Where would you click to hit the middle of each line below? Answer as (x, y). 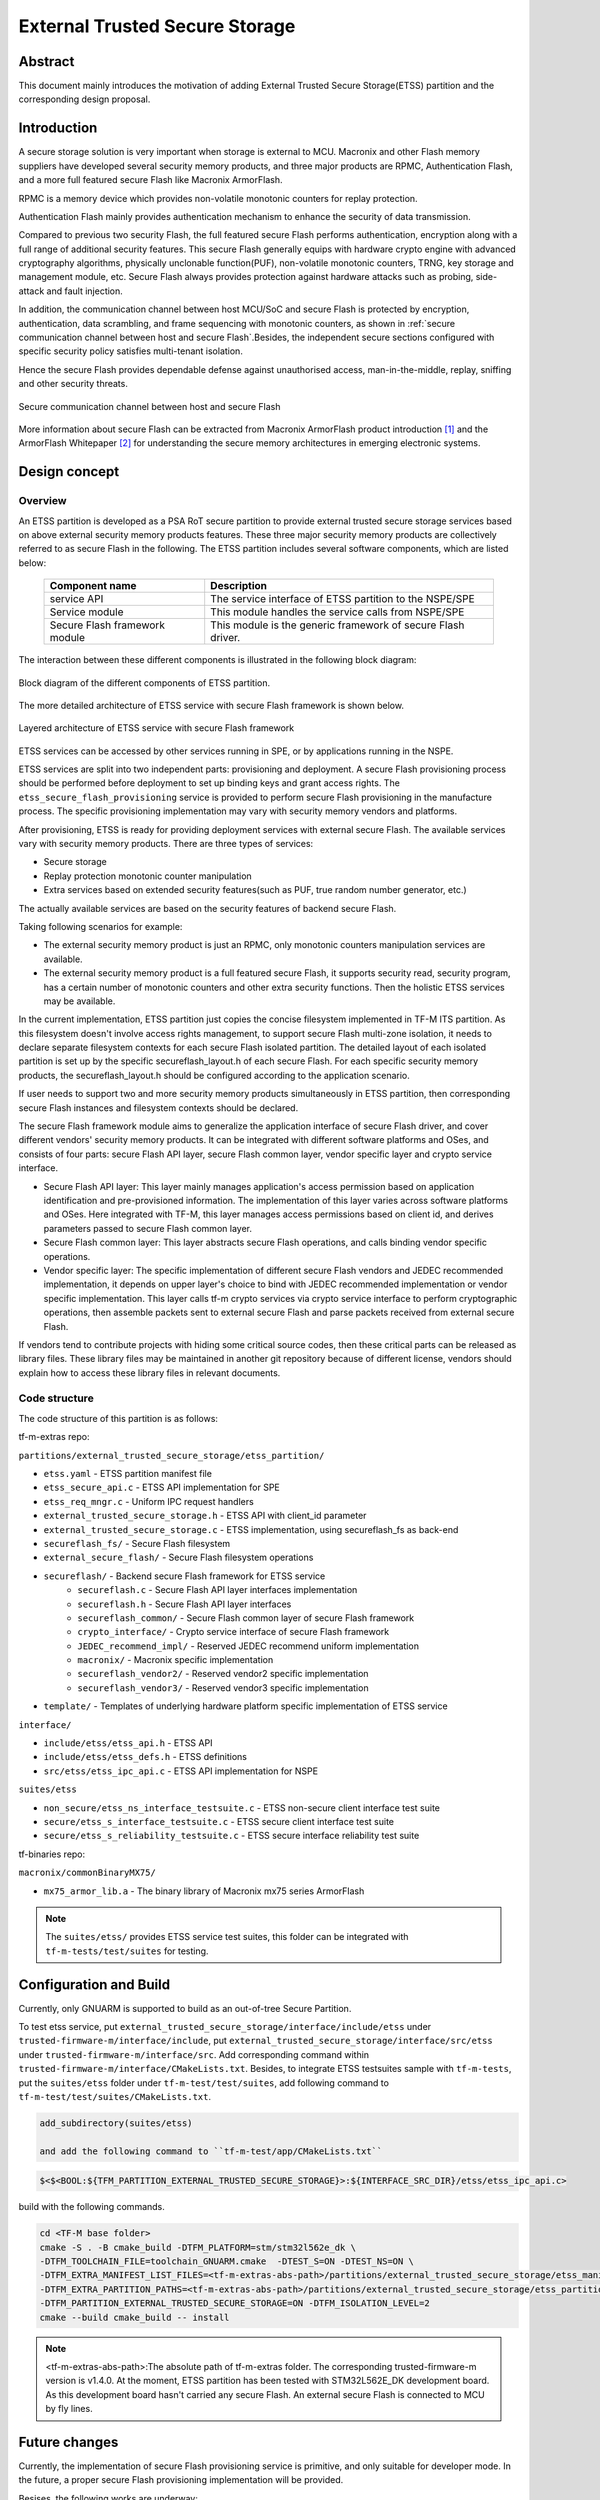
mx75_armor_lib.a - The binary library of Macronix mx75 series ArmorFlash (204, 1891)
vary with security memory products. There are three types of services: (166, 844)
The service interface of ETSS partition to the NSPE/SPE (342, 599)
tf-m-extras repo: (54, 1437)
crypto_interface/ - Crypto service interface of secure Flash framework (233, 1632)
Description (239, 586)
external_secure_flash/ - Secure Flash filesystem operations (178, 1557)
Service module (86, 612)
